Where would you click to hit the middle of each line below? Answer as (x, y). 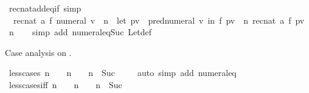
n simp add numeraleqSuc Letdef (80, 32)
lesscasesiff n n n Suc (65, 84)
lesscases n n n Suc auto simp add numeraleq (123, 73)
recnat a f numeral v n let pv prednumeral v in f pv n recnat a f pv (159, 20)
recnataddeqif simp (45, 8)
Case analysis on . (38, 52)
